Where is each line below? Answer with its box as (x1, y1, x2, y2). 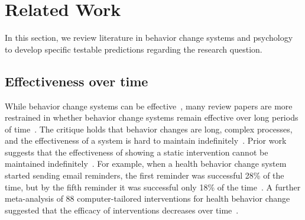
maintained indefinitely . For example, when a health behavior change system (5, 157, 287, 170)
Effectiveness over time (5, 72, 148, 90)
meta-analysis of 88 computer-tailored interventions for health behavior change (5, 192, 290, 205)
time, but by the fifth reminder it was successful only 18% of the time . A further (5, 180, 301, 193)
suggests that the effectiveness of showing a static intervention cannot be (5, 145, 268, 158)
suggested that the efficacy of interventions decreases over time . (5, 203, 239, 216)
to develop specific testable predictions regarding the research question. (5, 43, 262, 55)
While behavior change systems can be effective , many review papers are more (5, 99, 293, 112)
